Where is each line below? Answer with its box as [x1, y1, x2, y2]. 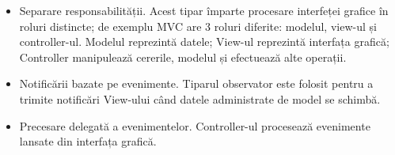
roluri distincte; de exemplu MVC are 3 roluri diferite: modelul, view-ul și [19, 17, 377, 34]
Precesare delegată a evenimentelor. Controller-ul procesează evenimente [19, 117, 370, 134]
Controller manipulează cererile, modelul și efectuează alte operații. [19, 48, 347, 65]
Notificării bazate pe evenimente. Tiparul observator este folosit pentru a [19, 75, 374, 92]
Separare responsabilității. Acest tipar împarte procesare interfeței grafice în [19, 2, 389, 18]
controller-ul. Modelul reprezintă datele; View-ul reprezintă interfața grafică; [19, 33, 389, 50]
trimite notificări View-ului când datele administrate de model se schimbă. [19, 90, 381, 107]
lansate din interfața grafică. [19, 133, 157, 149]
